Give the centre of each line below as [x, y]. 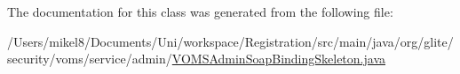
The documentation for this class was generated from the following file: [200, 11]
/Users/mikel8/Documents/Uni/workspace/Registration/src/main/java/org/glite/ [230, 41]
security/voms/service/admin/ [90, 59]
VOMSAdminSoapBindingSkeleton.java [278, 59]
